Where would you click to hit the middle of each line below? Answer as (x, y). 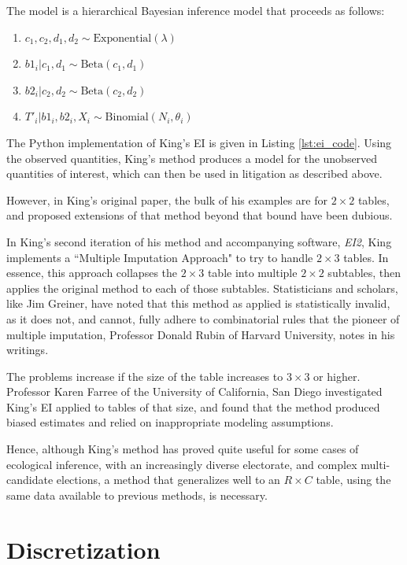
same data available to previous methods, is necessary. (137, 495)
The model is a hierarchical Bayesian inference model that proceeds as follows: (196, 10)
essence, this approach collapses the (92, 273)
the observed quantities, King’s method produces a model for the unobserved (192, 158)
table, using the (353, 480)
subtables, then (364, 273)
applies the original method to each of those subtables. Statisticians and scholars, (202, 288)
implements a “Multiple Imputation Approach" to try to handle (160, 257)
